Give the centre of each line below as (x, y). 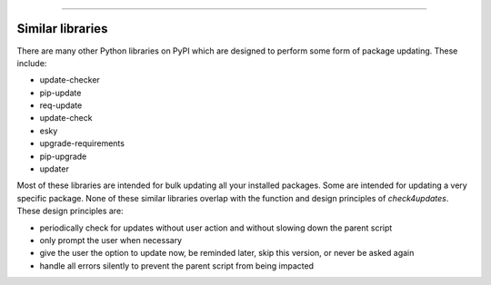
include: (32, 63)
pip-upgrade (63, 156)
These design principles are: (70, 211)
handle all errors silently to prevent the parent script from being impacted (176, 265)
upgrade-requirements (82, 143)
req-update (61, 105)
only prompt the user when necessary (110, 240)
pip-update (60, 93)
